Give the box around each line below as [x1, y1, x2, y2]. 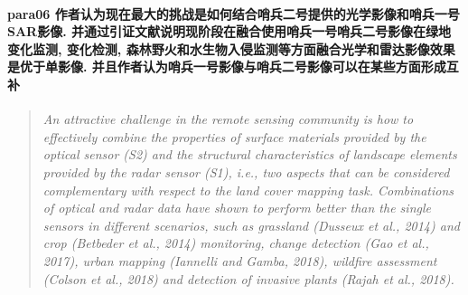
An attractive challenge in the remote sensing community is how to [42, 109, 414, 128]
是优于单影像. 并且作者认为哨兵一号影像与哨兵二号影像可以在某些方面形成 [7, 57, 446, 76]
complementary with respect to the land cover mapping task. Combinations [42, 180, 454, 199]
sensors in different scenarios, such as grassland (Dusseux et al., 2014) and [42, 215, 460, 234]
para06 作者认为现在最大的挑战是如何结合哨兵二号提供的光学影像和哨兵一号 [7, 4, 460, 23]
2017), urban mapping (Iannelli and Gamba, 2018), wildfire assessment [42, 251, 437, 270]
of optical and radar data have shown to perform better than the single [42, 198, 431, 217]
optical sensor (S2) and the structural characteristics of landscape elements [42, 145, 457, 164]
